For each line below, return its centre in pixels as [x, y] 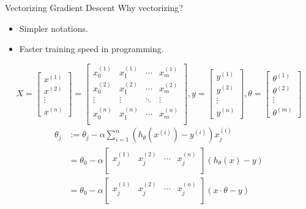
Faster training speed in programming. [91, 49]
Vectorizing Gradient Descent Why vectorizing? [94, 7]
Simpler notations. [54, 28]
